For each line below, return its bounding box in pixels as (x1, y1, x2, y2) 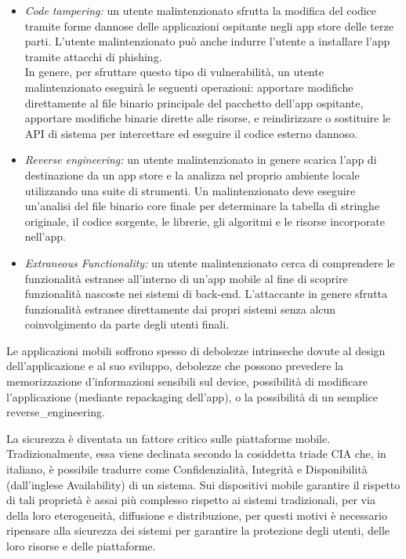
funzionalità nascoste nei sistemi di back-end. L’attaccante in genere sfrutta (24, 285, 388, 302)
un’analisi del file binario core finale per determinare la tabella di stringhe (24, 198, 380, 214)
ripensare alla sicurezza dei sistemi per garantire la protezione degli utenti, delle (6, 522, 390, 539)
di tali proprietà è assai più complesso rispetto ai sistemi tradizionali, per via (6, 492, 375, 508)
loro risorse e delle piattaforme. (6, 538, 156, 554)
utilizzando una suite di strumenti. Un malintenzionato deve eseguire (24, 182, 356, 198)
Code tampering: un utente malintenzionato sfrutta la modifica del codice (24, 2, 376, 18)
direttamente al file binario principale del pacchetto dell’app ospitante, (24, 94, 364, 111)
